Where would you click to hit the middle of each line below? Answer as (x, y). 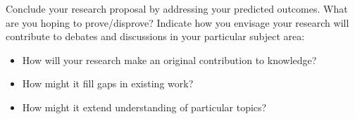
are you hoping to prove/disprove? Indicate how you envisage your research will (177, 22)
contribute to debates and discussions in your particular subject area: (155, 36)
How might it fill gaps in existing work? (108, 83)
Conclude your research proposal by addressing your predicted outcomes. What (177, 8)
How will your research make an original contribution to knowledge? (169, 60)
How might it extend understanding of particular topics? (144, 107)
